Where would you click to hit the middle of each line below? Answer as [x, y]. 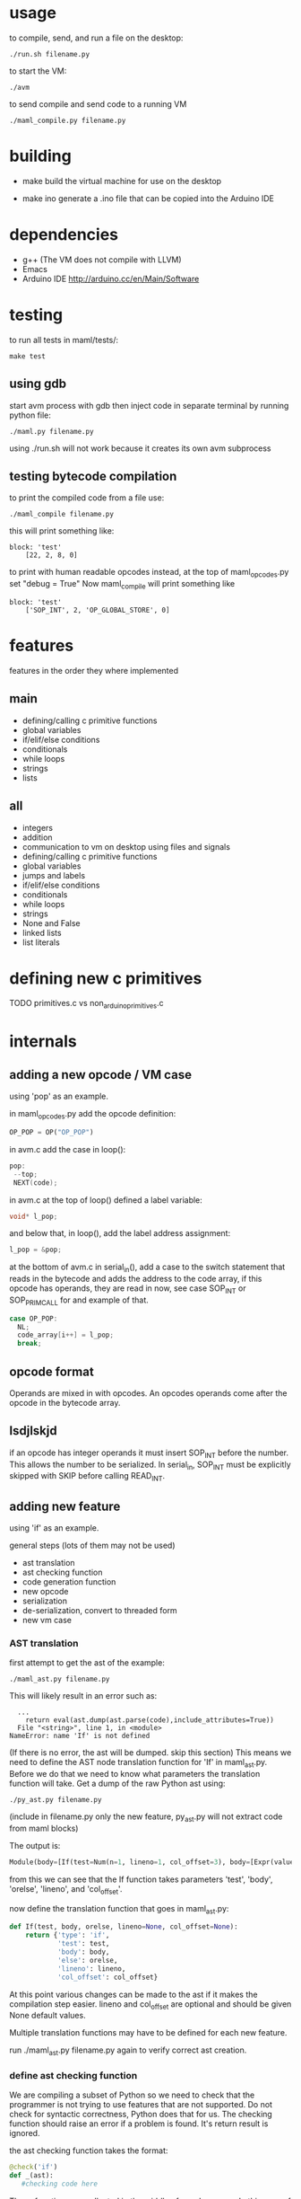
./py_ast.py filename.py [56, 1800]
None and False [51, 923]
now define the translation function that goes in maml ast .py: [119, 1909]
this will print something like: [62, 531]
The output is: [35, 1845]
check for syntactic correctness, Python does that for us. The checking [141, 2115]
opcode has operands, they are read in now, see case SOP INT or [128, 1289]
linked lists [42, 932]
